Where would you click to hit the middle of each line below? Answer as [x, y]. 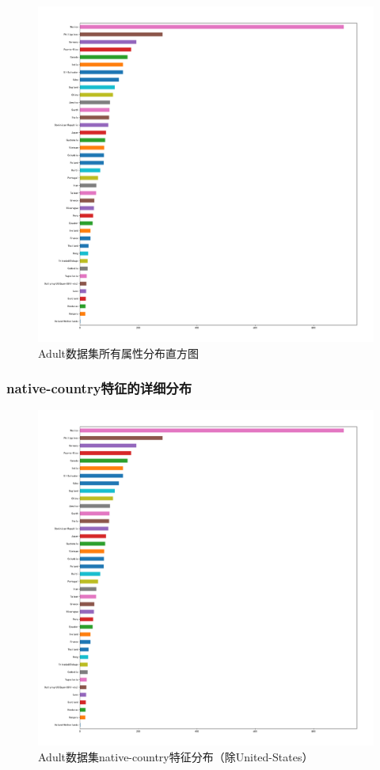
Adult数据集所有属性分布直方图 [119, 353]
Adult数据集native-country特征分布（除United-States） [176, 757]
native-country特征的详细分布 [99, 388]
